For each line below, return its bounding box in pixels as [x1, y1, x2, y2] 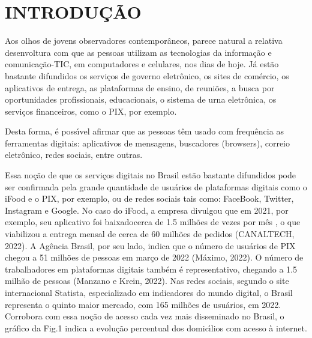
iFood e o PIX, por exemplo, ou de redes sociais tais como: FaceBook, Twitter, [5, 192, 294, 205]
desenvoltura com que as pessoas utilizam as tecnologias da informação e [5, 46, 272, 58]
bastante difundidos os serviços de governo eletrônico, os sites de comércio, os [5, 69, 289, 82]
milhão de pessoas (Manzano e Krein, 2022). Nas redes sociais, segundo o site [5, 274, 289, 287]
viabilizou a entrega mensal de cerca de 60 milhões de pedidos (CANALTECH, [5, 228, 295, 240]
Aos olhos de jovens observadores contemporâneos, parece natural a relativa [5, 34, 283, 47]
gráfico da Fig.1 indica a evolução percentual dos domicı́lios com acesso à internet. [5, 321, 307, 334]
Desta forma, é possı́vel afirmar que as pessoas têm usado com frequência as [5, 125, 284, 137]
